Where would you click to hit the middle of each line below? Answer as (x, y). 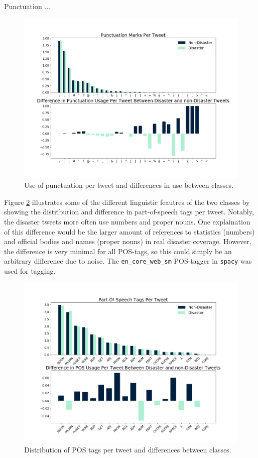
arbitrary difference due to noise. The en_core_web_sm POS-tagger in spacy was (128, 261)
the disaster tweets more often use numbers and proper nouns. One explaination (127, 221)
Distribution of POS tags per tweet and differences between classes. (128, 450)
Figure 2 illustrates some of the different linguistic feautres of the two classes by (127, 202)
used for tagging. (30, 271)
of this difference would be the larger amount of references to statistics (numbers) (130, 231)
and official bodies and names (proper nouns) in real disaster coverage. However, (128, 241)
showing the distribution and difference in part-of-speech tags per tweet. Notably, (129, 212)
